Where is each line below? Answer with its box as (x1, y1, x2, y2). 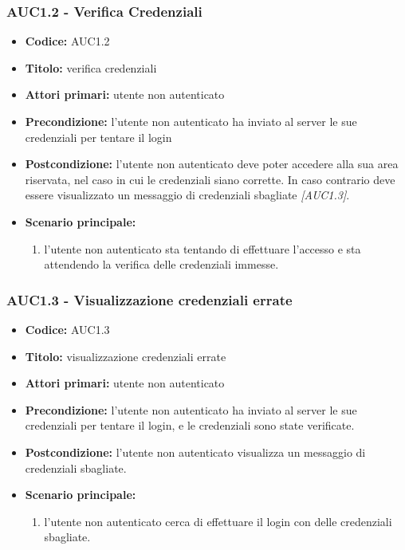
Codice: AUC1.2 (25, 33, 110, 49)
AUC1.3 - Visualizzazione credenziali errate (6, 289, 293, 309)
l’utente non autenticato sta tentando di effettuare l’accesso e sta (44, 240, 361, 257)
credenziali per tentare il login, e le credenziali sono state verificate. (25, 417, 355, 434)
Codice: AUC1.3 (25, 320, 110, 337)
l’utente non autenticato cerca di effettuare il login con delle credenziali (44, 513, 392, 529)
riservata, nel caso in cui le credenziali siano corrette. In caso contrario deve (25, 171, 395, 187)
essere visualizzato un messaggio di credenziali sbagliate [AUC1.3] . (25, 187, 350, 203)
